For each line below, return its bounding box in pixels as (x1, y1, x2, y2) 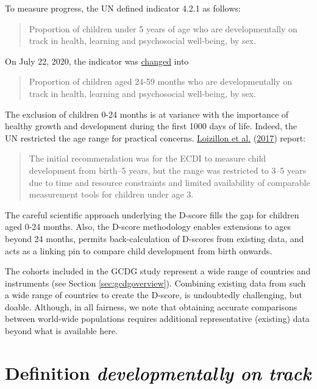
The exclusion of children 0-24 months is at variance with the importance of (5, 107, 289, 120)
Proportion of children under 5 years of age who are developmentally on (29, 22, 297, 35)
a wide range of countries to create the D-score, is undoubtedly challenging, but (5, 288, 302, 301)
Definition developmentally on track (5, 360, 312, 385)
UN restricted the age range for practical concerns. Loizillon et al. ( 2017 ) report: (5, 131, 306, 144)
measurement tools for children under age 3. (29, 188, 194, 201)
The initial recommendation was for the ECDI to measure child (29, 152, 266, 165)
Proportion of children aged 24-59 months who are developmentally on (29, 75, 293, 88)
